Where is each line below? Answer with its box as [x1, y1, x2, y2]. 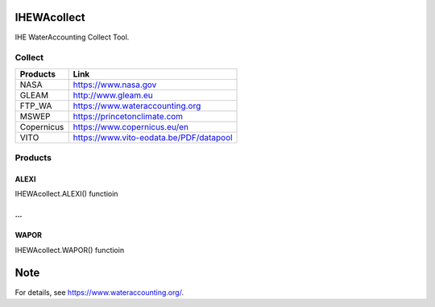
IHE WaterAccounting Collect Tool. [14, 32, 130, 42]
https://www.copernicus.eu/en [72, 121, 189, 132]
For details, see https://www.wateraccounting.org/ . [14, 287, 184, 297]
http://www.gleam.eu [72, 89, 153, 101]
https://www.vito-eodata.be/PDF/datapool [72, 131, 233, 143]
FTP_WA [19, 100, 52, 111]
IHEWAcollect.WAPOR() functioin [14, 245, 125, 255]
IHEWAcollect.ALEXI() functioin [14, 189, 118, 199]
